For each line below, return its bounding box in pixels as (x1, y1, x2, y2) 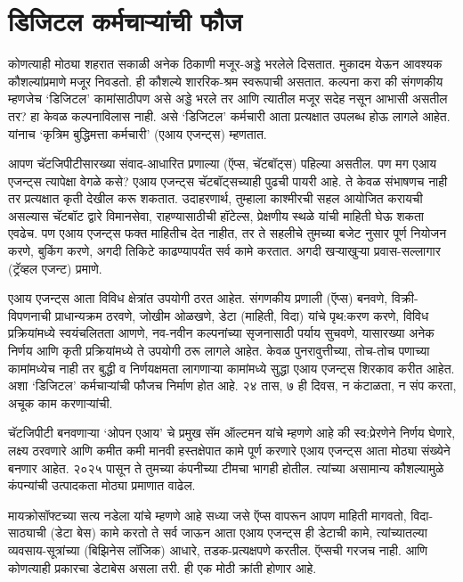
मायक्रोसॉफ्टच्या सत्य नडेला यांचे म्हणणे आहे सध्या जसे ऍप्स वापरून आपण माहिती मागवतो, (8, 505, 407, 524)
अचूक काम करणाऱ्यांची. (8, 393, 113, 412)
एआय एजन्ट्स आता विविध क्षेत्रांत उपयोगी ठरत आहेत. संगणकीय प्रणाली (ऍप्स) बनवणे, (8, 289, 388, 307)
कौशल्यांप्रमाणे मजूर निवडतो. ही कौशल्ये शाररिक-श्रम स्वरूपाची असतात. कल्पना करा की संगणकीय (8, 71, 443, 90)
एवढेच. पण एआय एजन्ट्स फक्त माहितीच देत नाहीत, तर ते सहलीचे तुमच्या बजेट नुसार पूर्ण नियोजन (8, 224, 447, 242)
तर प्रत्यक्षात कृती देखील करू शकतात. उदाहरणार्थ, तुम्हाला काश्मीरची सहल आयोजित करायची (8, 189, 423, 208)
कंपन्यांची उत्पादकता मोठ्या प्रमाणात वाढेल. (8, 476, 196, 495)
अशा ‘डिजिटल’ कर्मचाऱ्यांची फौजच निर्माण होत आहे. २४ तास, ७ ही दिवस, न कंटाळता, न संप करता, (8, 376, 457, 395)
